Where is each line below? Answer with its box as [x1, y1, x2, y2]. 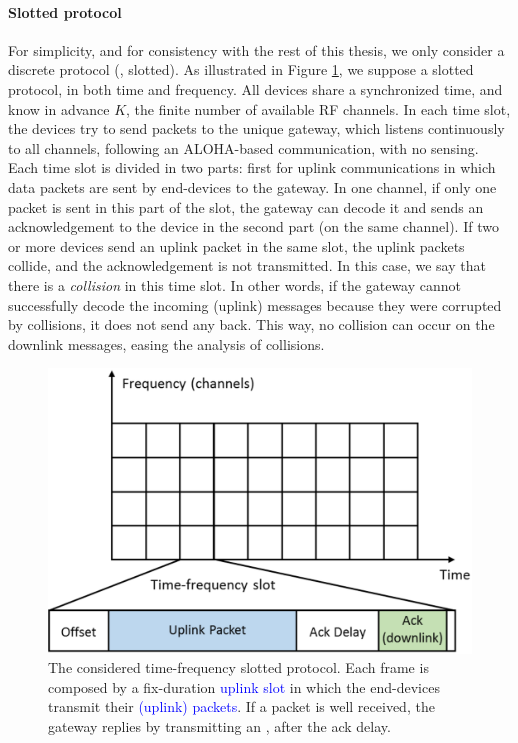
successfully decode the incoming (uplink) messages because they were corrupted [8, 294, 502, 315]
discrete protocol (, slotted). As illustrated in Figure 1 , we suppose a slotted [8, 59, 474, 80]
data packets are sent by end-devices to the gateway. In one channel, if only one [8, 176, 497, 197]
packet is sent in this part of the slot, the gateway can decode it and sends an [8, 196, 484, 217]
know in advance [8, 98, 110, 119]
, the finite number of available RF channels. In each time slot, [126, 98, 511, 119]
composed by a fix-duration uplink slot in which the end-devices [48, 676, 440, 697]
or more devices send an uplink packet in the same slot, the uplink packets [8, 235, 465, 256]
